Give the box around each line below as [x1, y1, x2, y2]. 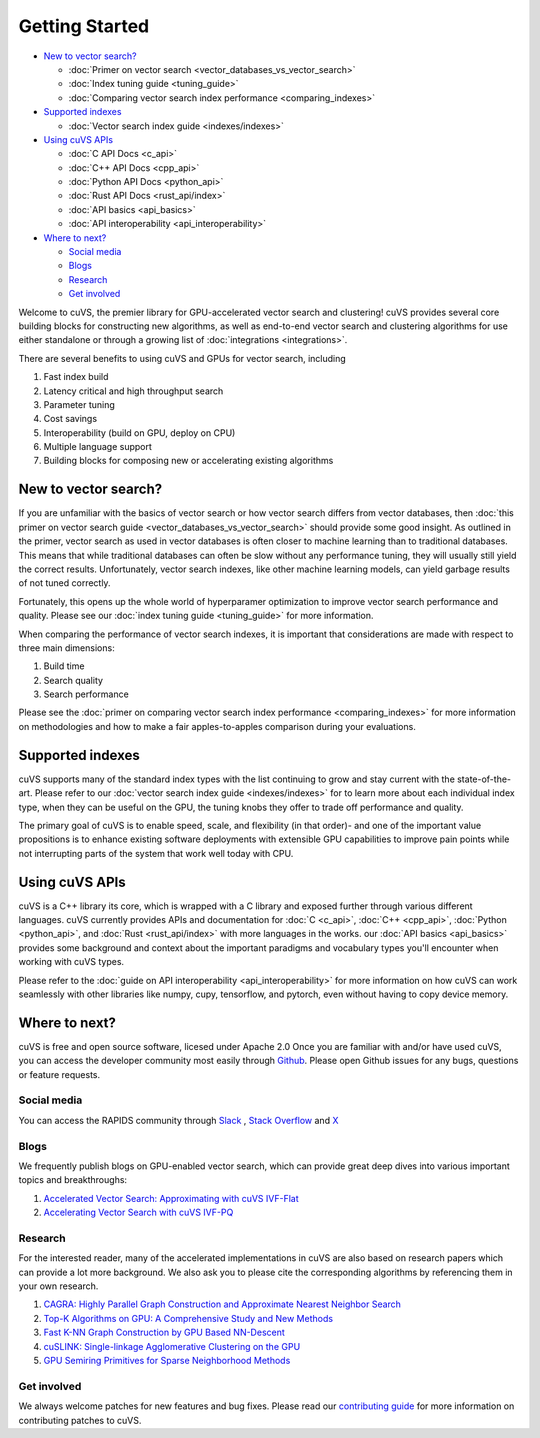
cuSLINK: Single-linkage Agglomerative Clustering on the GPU [43, 1340, 301, 1352]
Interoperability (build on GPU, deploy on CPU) [43, 426, 236, 439]
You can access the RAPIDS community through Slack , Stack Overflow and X [18, 1114, 339, 1126]
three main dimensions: [18, 641, 115, 654]
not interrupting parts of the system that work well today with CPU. [18, 847, 294, 859]
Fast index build [43, 371, 109, 383]
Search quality [43, 674, 104, 686]
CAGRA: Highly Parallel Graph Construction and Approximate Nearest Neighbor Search [43, 1298, 402, 1310]
